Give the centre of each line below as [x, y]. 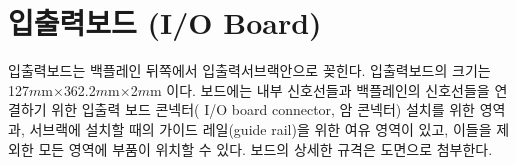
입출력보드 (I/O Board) [165, 22]
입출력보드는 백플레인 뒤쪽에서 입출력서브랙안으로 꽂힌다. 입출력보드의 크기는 [249, 70]
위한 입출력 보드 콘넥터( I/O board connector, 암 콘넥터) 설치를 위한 [263, 109]
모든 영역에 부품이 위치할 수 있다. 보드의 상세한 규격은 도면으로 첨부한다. [265, 148]
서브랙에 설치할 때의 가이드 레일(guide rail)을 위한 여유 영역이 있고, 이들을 [260, 128]
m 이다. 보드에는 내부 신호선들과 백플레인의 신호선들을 [319, 89]
